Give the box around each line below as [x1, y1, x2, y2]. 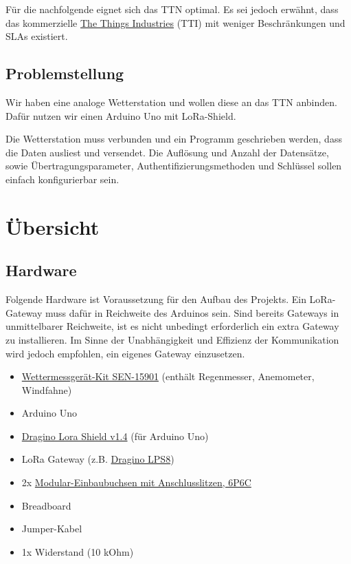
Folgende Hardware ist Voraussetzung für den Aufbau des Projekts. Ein [5, 292, 306, 306]
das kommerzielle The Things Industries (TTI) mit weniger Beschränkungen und [5, 15, 346, 30]
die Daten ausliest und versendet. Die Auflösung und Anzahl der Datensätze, [5, 145, 329, 159]
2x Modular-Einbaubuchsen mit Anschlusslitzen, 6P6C [21, 475, 251, 490]
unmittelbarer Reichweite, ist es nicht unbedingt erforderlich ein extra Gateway [5, 319, 339, 333]
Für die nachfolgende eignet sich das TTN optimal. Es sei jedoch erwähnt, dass [5, 2, 339, 16]
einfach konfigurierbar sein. [5, 171, 120, 186]
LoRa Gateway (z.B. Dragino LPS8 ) [21, 452, 174, 466]
